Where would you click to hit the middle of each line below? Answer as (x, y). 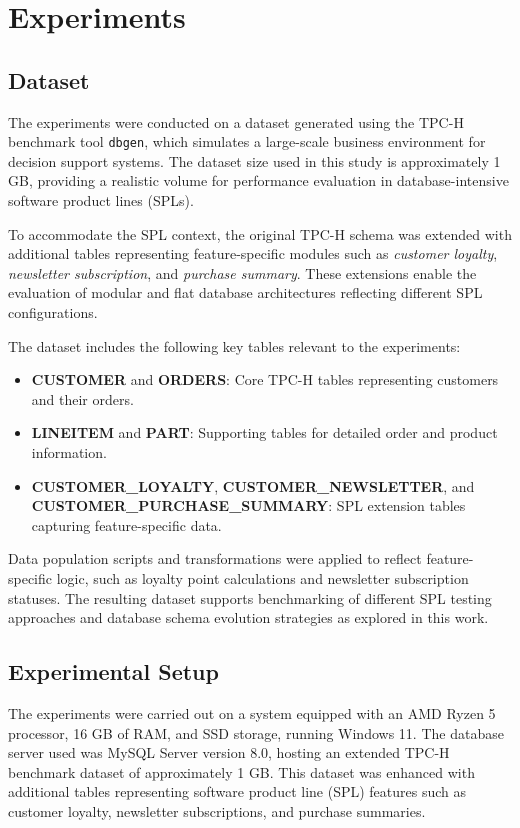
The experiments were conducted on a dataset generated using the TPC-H (236, 121)
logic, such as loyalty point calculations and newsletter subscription (262, 577)
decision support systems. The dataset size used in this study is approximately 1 (254, 160)
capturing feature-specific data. (126, 524)
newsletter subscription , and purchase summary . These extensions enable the (242, 272)
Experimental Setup (113, 671)
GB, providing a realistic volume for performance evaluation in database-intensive (258, 180)
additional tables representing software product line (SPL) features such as (237, 791)
